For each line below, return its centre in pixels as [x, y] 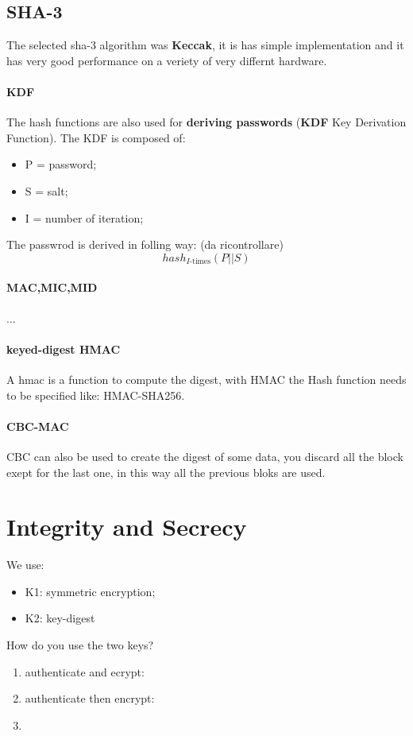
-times [200, 262]
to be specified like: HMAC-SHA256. [96, 395]
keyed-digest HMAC [64, 349]
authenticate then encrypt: [90, 698]
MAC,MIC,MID [52, 287]
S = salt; [46, 190]
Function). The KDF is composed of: [96, 137]
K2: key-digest [60, 618]
